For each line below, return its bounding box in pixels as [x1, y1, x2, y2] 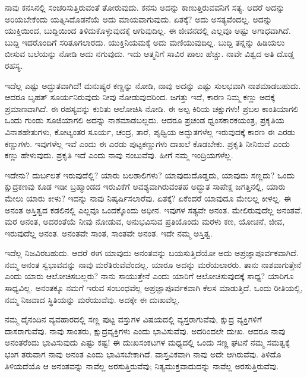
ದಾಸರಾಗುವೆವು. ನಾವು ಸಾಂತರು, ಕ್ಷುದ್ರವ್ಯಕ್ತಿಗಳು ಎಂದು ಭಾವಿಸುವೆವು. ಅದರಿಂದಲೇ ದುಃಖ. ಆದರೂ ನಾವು [5, 324, 286, 337]
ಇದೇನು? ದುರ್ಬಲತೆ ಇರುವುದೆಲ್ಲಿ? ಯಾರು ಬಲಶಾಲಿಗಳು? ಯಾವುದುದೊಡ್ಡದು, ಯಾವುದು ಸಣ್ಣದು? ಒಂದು [5, 168, 295, 181]
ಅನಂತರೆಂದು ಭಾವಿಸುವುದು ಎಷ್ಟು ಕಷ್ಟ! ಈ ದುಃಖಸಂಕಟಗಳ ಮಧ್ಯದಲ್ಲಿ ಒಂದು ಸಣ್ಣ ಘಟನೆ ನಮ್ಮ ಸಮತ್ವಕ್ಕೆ [5, 336, 290, 349]
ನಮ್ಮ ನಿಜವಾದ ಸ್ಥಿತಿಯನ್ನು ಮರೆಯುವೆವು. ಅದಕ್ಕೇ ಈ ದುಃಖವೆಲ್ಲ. [5, 293, 180, 305]
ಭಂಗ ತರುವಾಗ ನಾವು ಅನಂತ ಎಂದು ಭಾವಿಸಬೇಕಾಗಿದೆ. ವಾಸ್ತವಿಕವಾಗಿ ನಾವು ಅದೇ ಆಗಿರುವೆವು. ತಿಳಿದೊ [5, 348, 281, 360]
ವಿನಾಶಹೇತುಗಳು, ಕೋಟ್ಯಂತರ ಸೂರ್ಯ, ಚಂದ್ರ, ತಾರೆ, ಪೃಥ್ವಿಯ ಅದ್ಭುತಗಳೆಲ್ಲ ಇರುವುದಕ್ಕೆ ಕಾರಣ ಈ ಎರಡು [5, 125, 296, 138]
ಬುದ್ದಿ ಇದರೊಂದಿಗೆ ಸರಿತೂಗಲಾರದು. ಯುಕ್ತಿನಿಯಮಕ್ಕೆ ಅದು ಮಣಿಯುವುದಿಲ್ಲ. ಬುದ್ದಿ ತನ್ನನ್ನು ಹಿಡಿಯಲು [5, 36, 285, 48]
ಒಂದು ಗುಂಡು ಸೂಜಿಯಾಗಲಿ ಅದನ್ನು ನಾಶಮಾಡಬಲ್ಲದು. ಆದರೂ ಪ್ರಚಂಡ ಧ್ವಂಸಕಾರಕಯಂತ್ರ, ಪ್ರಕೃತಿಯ [5, 114, 284, 126]
